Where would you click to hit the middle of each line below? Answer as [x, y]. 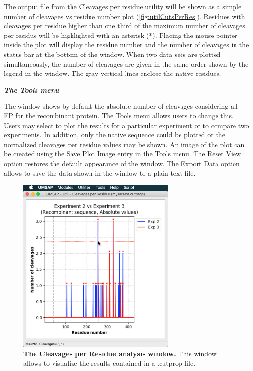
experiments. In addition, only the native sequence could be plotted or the [115, 135]
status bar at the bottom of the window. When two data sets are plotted [112, 54]
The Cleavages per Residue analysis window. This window [120, 353]
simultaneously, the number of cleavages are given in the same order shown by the [126, 64]
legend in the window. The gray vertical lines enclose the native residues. [113, 73]
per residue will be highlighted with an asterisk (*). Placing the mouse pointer [121, 35]
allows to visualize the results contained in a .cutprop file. [109, 363]
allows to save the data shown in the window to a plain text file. [100, 173]
